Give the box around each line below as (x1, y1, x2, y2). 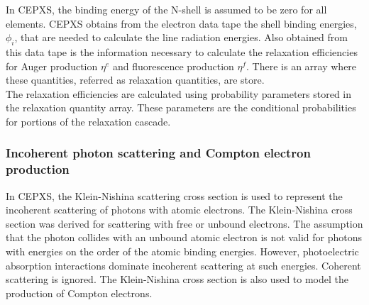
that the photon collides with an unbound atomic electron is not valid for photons (6, 230, 363, 245)
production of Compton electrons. (6, 285, 153, 300)
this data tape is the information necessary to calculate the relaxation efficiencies (6, 44, 358, 59)
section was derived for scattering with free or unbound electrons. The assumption (6, 216, 363, 231)
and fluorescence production (112, 58, 234, 73)
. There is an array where (246, 58, 357, 73)
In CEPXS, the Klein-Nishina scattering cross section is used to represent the (6, 188, 343, 203)
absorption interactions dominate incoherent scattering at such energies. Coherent (6, 257, 361, 272)
